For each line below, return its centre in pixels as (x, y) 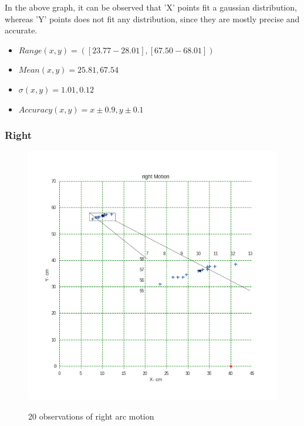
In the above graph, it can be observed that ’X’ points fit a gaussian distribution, (151, 7)
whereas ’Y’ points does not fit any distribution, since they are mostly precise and (152, 18)
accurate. (21, 30)
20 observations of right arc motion (91, 416)
